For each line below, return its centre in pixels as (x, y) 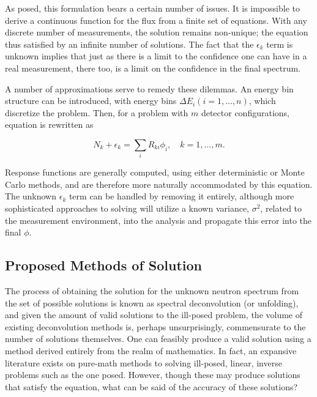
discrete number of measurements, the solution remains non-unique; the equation (157, 32)
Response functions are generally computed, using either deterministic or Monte (155, 172)
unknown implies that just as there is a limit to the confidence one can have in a (156, 56)
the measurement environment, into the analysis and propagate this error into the (158, 220)
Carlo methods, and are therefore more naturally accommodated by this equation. (159, 184)
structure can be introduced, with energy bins (91, 101)
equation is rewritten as (49, 124)
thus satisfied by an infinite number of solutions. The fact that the (129, 44)
